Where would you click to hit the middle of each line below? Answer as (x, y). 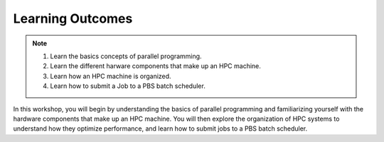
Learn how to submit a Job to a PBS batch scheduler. (128, 86)
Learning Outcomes (73, 18)
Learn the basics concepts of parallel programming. (126, 56)
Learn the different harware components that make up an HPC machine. (155, 66)
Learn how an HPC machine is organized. (111, 76)
